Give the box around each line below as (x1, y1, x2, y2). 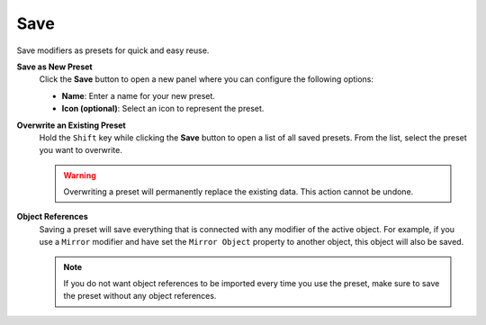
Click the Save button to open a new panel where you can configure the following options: (39, 74, 373, 85)
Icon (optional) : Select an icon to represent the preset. (61, 104, 265, 114)
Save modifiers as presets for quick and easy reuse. (16, 45, 210, 56)
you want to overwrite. (39, 145, 123, 156)
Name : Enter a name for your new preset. (61, 90, 216, 101)
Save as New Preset (16, 61, 94, 72)
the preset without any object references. (63, 291, 217, 302)
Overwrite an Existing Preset (16, 120, 126, 131)
